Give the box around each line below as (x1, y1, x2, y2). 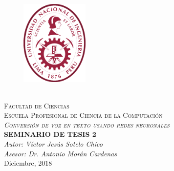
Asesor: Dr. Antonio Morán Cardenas (4, 148, 117, 158)
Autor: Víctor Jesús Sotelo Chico (4, 139, 103, 149)
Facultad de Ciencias (4, 100, 69, 110)
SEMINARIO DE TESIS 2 (4, 129, 96, 139)
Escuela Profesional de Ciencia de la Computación (4, 110, 163, 120)
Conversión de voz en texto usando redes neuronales (4, 119, 170, 129)
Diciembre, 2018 (4, 158, 52, 168)
